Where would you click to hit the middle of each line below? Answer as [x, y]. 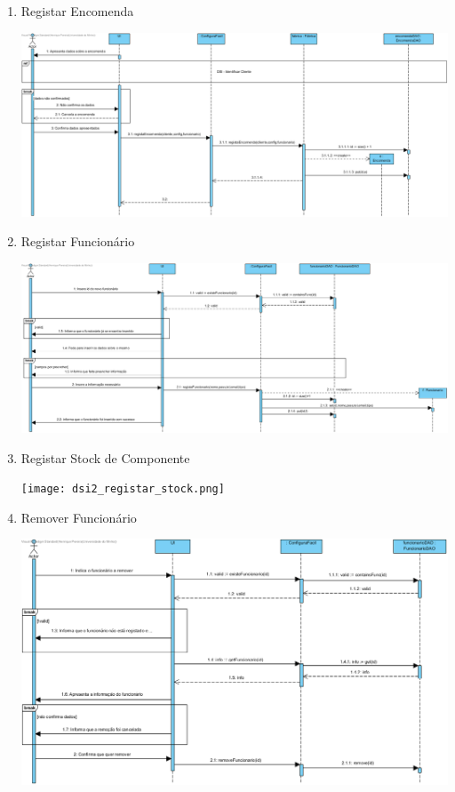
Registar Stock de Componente [105, 457]
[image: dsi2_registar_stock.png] [123, 489]
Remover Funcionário [79, 517]
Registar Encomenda [77, 11]
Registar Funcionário [78, 241]
